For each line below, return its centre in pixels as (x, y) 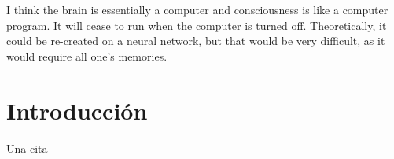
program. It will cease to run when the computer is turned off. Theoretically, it (197, 25)
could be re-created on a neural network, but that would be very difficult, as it (196, 41)
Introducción (77, 110)
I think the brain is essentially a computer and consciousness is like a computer (197, 9)
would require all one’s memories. (87, 55)
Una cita (27, 148)
